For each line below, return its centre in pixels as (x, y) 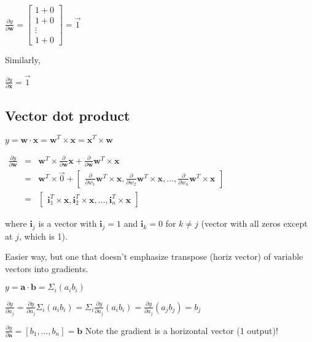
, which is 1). (43, 236)
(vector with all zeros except (254, 223)
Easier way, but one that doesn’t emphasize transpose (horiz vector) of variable (154, 256)
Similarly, (23, 60)
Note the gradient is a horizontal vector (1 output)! (181, 330)
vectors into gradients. (47, 268)
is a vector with (68, 223)
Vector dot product (68, 115)
